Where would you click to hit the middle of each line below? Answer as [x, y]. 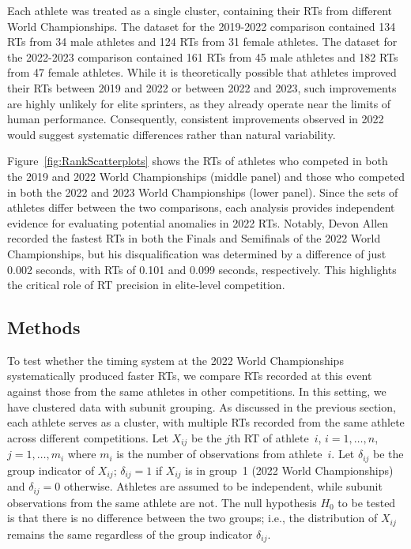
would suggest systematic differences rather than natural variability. [172, 134]
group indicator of [51, 470]
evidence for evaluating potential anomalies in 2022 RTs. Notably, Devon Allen [198, 222]
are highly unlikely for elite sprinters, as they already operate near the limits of [199, 103]
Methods [44, 327]
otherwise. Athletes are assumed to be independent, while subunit [223, 486]
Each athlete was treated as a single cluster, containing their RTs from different [200, 10]
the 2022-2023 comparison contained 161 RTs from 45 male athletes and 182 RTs [203, 56]
